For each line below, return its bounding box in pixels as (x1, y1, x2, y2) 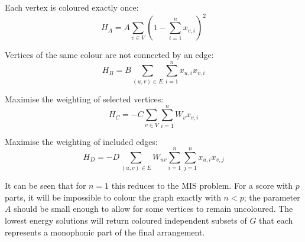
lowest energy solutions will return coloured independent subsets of (5, 214, 247, 227)
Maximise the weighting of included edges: (5, 135, 158, 147)
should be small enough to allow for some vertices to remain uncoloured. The (14, 202, 293, 215)
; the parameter (244, 191, 300, 203)
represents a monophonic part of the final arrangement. (5, 225, 205, 238)
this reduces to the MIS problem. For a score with (111, 179, 293, 192)
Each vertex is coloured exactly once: (5, 1, 139, 13)
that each (259, 214, 293, 227)
